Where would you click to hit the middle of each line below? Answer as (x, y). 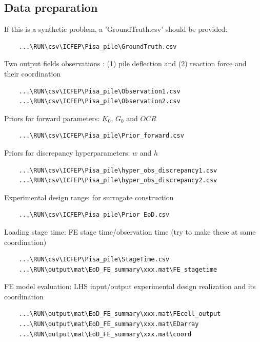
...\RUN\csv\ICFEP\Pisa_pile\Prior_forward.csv (101, 136)
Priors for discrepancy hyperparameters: (67, 152)
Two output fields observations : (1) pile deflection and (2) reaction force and (125, 63)
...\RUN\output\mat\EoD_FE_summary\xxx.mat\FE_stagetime (118, 269)
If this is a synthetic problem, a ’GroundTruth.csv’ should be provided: (116, 29)
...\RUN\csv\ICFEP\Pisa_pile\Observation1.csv (99, 91)
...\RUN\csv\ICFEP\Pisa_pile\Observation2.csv (99, 101)
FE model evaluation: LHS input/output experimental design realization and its (130, 286)
